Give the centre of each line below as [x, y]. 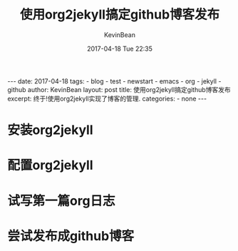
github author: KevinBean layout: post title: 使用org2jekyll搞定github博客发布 [119, 89]
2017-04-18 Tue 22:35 [120, 48]
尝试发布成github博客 [71, 236]
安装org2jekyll [51, 130]
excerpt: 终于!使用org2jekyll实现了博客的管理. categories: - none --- [107, 98]
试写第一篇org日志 [61, 201]
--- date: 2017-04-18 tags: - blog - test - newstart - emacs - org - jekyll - [114, 81]
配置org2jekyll [51, 165]
